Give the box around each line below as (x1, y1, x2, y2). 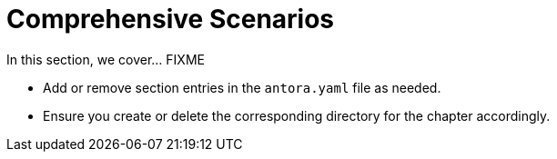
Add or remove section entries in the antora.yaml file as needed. (43, 79, 441, 95)
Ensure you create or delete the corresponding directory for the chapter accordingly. (43, 107, 551, 124)
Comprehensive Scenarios (6, 4, 335, 35)
